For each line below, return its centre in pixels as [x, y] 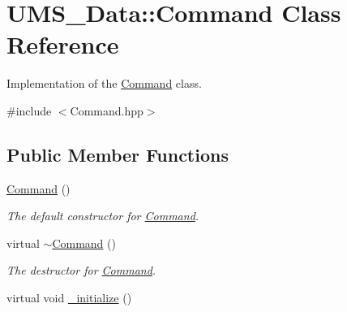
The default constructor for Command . [103, 216]
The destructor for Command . [81, 270]
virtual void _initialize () [69, 298]
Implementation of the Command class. [104, 83]
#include [29, 110]
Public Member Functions [118, 154]
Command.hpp [107, 110]
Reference [63, 44]
